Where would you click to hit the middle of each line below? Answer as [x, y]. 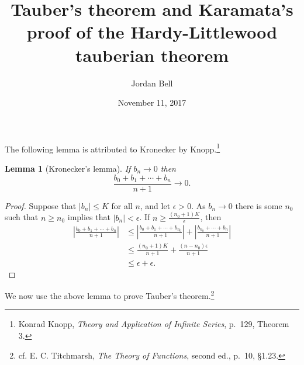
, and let [155, 205]
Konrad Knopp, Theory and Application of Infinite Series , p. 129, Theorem [154, 324]
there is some [259, 205]
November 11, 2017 [152, 102]
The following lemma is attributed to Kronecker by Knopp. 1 [113, 148]
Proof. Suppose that [41, 205]
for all [122, 205]
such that [22, 217]
